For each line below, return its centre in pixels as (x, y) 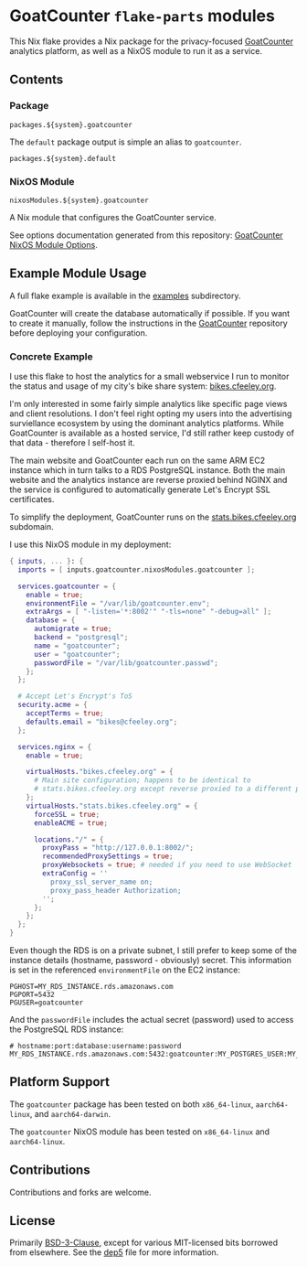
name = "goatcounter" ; (77, 646)
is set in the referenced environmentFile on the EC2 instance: (125, 970)
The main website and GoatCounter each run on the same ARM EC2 (138, 461)
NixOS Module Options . (53, 244)
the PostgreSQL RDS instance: (67, 1029)
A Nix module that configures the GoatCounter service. (113, 217)
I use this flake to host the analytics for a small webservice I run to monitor (149, 377)
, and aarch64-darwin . (70, 1113)
